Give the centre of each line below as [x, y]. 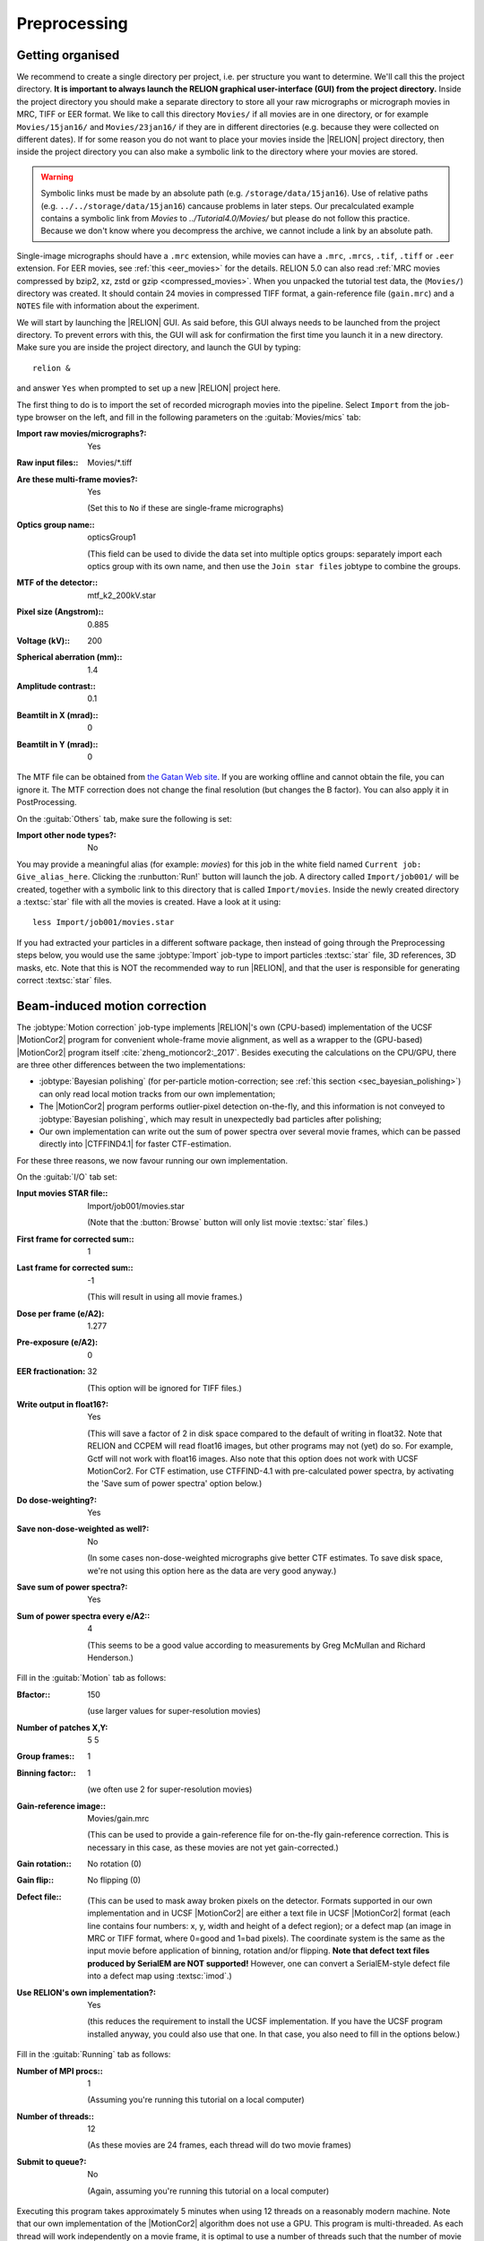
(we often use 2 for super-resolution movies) [170, 1789]
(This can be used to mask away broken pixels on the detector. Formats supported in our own [260, 1900]
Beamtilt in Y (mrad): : [57, 744]
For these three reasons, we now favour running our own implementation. [152, 1160]
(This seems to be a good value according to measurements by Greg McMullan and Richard [256, 1645]
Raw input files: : [48, 463]
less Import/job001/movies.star [104, 922]
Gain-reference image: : [61, 1805]
